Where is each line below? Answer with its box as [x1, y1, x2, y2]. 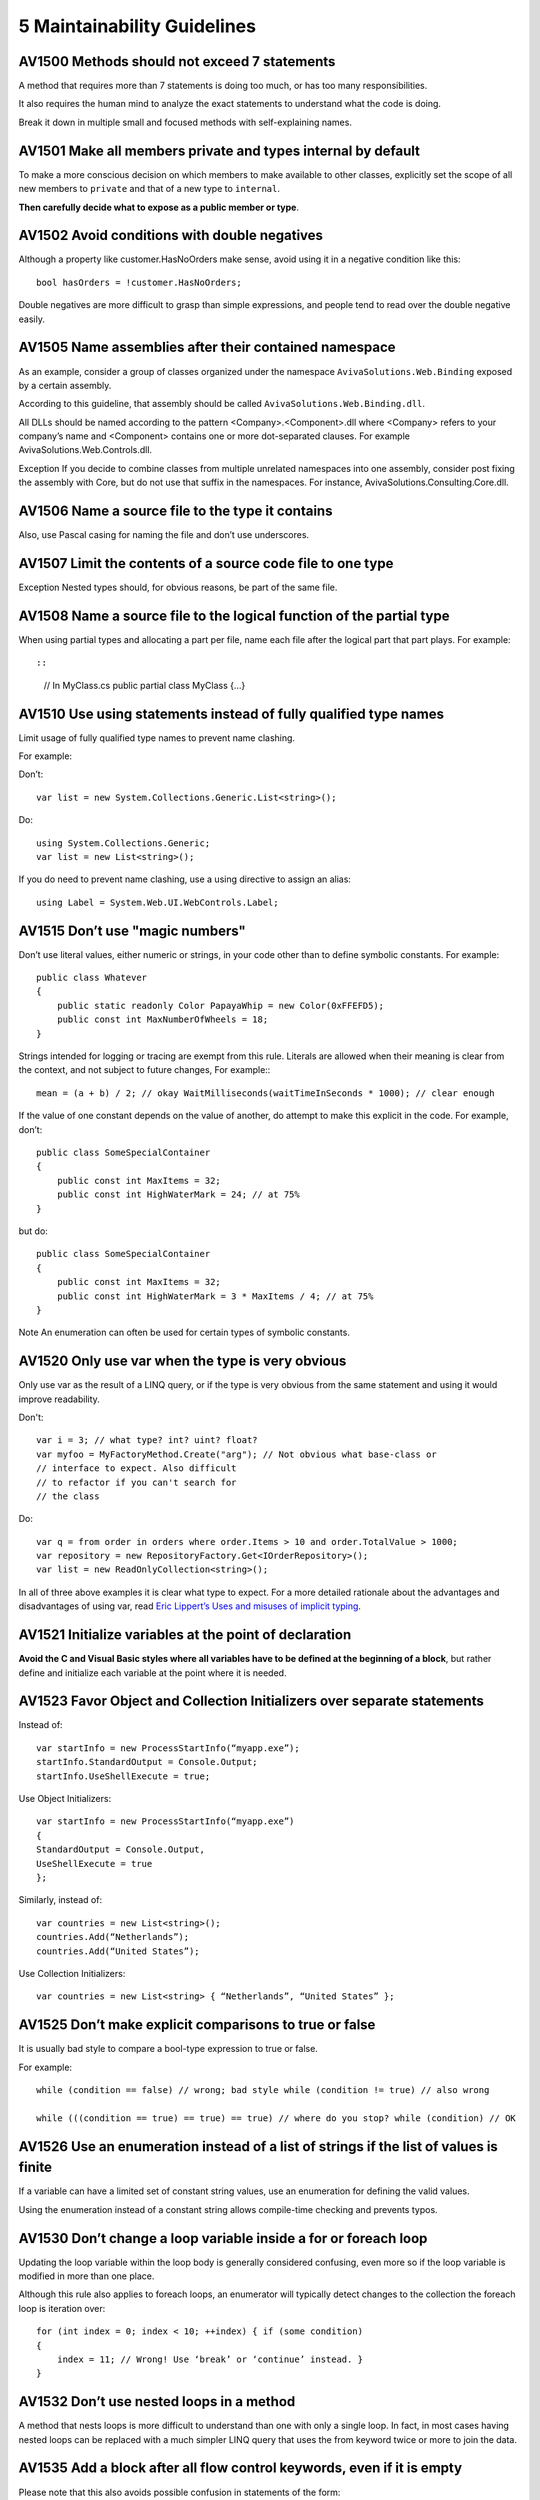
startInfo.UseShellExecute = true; [36, 1770, 211, 1782]
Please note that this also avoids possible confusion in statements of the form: [18, 2486, 341, 2498]
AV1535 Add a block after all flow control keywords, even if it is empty [18, 2460, 463, 2477]
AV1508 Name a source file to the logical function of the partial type [18, 607, 450, 624]
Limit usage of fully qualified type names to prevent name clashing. [18, 731, 295, 744]
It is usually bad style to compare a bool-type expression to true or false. [18, 2043, 319, 2055]
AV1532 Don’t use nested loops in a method [18, 2393, 296, 2410]
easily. [18, 313, 45, 325]
